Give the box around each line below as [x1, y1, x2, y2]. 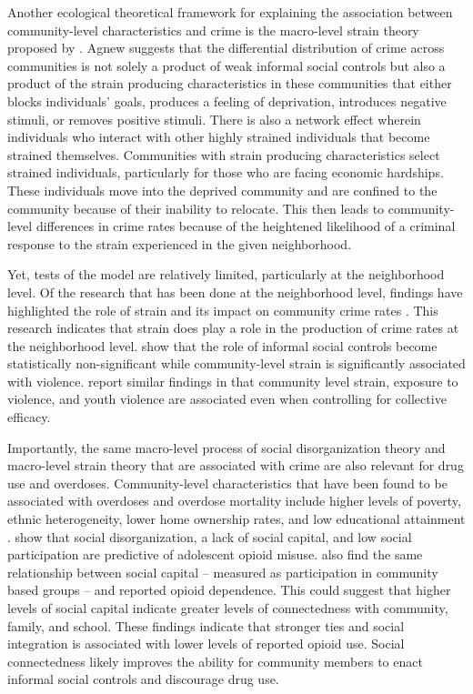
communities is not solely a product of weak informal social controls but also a [7, 55, 446, 75]
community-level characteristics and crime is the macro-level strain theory [7, 20, 419, 39]
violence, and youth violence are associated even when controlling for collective [7, 389, 447, 408]
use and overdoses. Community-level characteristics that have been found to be [7, 473, 448, 492]
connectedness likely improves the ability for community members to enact [7, 651, 423, 670]
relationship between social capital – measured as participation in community [7, 562, 438, 581]
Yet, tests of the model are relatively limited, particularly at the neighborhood [7, 265, 445, 284]
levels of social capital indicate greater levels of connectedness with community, [7, 598, 448, 617]
